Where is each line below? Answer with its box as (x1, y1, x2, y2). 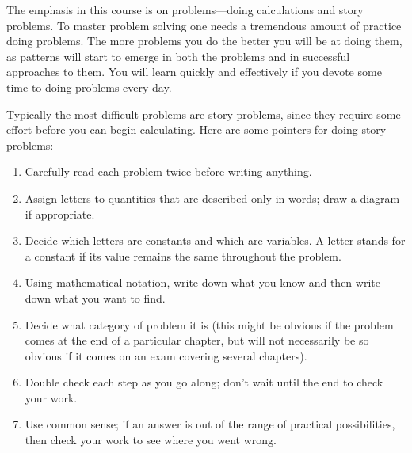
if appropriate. (25, 205, 95, 222)
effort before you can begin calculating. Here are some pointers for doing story (6, 121, 387, 138)
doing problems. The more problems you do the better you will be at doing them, (6, 32, 402, 49)
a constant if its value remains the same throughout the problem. (25, 247, 341, 264)
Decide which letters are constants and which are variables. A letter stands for (25, 232, 406, 249)
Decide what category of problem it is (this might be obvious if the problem (25, 316, 394, 333)
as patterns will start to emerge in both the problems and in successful (6, 48, 350, 64)
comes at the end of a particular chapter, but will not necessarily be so (25, 332, 369, 348)
